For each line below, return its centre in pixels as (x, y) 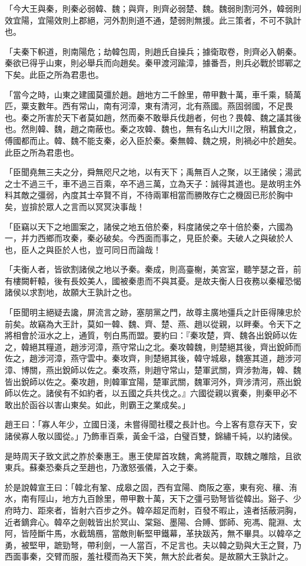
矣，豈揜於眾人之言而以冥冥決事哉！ (75, 206)
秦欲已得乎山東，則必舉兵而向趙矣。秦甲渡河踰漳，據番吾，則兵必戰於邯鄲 (149, 63)
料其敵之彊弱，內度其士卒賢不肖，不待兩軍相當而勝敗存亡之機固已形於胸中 (149, 195)
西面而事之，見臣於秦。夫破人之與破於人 (214, 238)
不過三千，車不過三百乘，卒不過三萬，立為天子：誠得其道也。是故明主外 (161, 183)
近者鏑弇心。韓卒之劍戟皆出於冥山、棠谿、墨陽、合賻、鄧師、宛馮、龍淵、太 (153, 521)
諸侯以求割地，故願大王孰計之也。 (71, 292)
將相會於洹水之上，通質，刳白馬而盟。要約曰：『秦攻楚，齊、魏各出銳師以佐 (151, 335)
